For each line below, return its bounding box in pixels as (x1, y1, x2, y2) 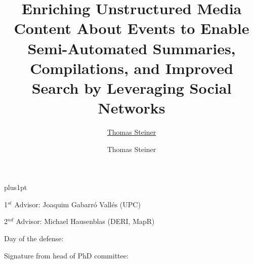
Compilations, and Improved (30, 57, 233, 78)
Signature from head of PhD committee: (4, 250, 129, 260)
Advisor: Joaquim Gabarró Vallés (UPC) (14, 199, 141, 209)
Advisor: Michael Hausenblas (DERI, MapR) (16, 216, 155, 227)
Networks (98, 97, 165, 118)
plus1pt (4, 182, 27, 193)
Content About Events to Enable (14, 18, 249, 39)
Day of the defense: (4, 233, 64, 244)
